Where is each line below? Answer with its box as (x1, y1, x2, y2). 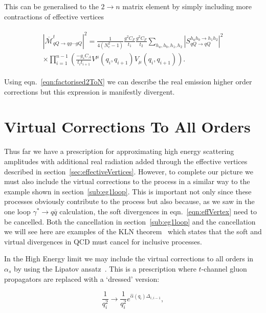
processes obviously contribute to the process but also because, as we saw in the (4, 196, 255, 207)
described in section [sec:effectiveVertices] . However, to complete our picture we (4, 166, 253, 176)
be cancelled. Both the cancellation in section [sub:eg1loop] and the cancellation (4, 216, 256, 227)
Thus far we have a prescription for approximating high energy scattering (4, 146, 234, 156)
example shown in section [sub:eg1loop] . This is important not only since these (4, 186, 252, 196)
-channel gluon (201, 263, 247, 274)
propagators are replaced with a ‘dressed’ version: (4, 273, 160, 284)
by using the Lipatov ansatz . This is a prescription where (14, 263, 196, 274)
